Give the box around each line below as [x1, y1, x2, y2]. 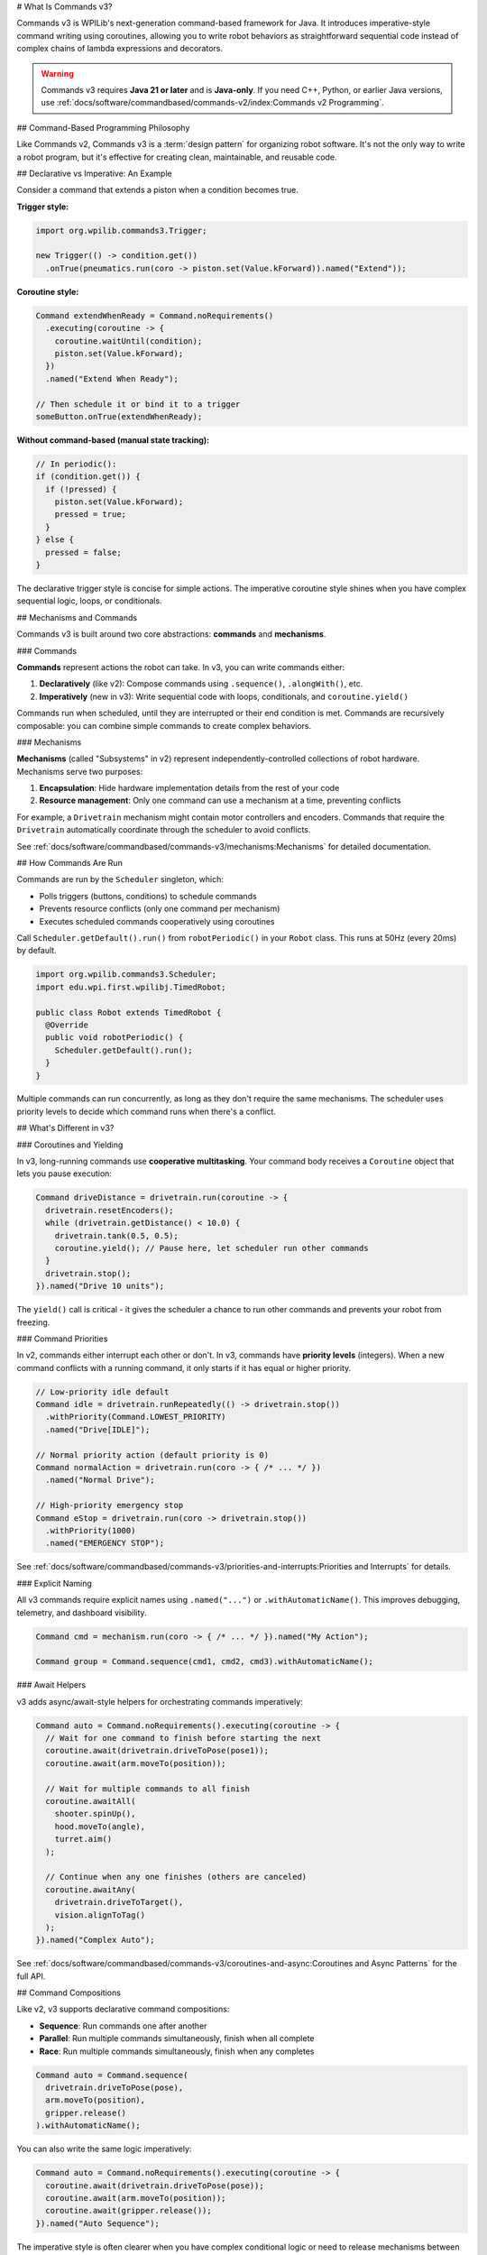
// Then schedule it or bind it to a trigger [35, 399, 241, 410]
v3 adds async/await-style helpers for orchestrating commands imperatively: [16, 1696, 304, 1707]
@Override [45, 1019, 89, 1030]
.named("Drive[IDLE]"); [45, 1424, 151, 1434]
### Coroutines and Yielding [16, 1139, 124, 1150]
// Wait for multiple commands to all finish [45, 1783, 250, 1794]
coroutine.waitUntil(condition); [54, 336, 203, 346]
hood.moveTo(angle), [54, 1821, 146, 1831]
